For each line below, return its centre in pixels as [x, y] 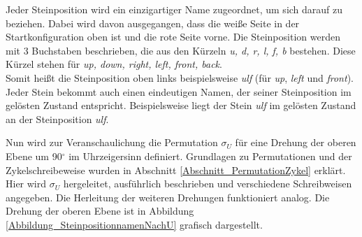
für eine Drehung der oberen [296, 142]
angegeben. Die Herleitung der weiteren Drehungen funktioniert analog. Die [168, 197]
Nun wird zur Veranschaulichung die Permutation [112, 142]
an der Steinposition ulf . [57, 118]
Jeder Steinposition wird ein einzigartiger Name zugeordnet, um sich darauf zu [174, 9]
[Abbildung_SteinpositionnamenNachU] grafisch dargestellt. [134, 224]
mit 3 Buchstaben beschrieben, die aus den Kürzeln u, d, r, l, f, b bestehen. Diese [181, 50]
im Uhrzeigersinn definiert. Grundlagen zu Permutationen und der [210, 156]
